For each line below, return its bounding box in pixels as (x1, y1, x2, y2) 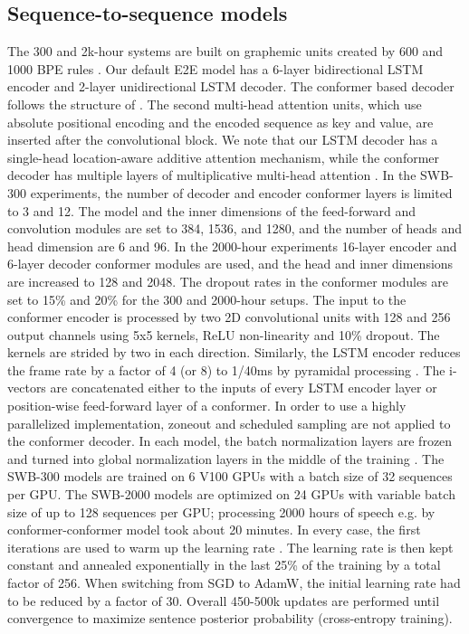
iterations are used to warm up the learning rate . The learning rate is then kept (7, 537, 454, 556)
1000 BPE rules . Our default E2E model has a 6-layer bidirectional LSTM (7, 59, 424, 78)
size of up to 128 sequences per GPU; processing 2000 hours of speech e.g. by (7, 502, 435, 521)
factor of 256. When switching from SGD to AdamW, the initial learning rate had (7, 573, 461, 592)
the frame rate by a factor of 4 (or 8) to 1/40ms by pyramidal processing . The (7, 360, 445, 379)
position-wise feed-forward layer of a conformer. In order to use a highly (7, 396, 407, 415)
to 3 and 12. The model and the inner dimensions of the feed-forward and (7, 201, 416, 220)
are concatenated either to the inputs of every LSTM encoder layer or (50, 378, 437, 397)
